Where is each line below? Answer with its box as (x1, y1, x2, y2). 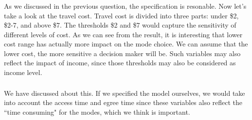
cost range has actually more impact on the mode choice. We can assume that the (4, 39, 248, 49)
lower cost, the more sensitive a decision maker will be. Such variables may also (4, 48, 241, 58)
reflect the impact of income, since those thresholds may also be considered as (4, 58, 236, 68)
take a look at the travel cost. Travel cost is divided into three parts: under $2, (4, 10, 239, 20)
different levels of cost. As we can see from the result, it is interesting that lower (4, 29, 243, 39)
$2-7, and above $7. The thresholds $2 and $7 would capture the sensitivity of (4, 20, 236, 30)
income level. (4, 67, 42, 77)
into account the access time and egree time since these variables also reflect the (4, 97, 243, 107)
